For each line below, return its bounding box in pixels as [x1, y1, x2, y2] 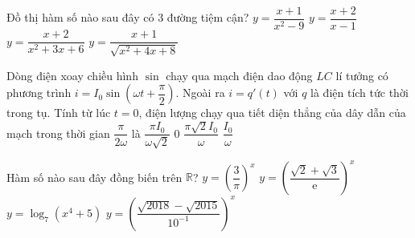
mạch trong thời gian [6, 124, 110, 141]
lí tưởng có [335, 67, 388, 83]
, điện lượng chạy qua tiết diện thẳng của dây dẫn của [138, 104, 406, 121]
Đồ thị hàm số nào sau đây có [6, 9, 154, 26]
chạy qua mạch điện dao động [166, 67, 313, 83]
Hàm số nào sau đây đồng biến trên [6, 168, 183, 185]
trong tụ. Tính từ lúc [6, 104, 111, 121]
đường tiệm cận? [166, 9, 249, 26]
